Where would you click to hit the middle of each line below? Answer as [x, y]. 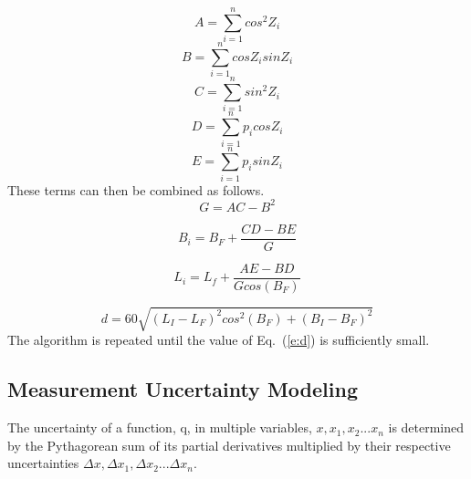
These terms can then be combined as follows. [136, 189]
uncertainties [43, 463]
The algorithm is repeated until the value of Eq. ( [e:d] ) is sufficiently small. [219, 340]
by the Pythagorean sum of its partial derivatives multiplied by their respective [229, 445]
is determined [426, 427]
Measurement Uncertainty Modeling [183, 389]
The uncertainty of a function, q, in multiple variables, [160, 427]
